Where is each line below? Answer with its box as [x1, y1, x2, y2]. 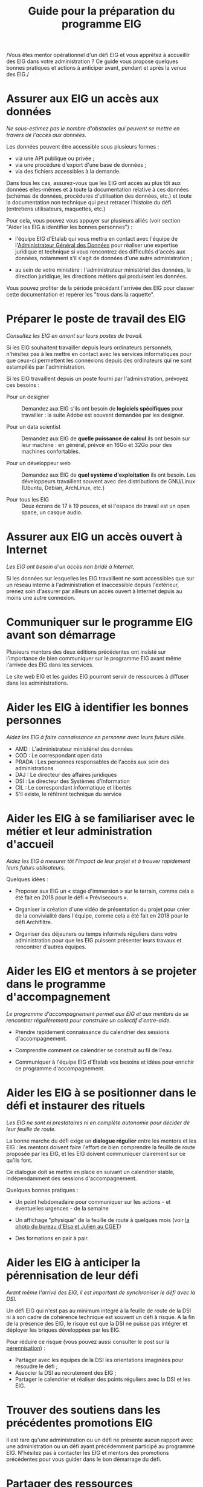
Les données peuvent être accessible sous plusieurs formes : [6, 143, 159, 150]
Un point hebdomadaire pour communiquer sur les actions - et [14, 1198, 171, 1205]
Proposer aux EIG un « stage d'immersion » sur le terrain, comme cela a [14, 887, 195, 895]
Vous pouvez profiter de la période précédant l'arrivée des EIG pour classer [6, 284, 195, 292]
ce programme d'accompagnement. [14, 1064, 105, 1072]
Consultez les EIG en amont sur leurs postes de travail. [6, 332, 143, 340]
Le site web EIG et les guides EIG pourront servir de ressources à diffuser [6, 673, 189, 680]
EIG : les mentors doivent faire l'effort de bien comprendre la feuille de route [6, 1143, 196, 1150]
